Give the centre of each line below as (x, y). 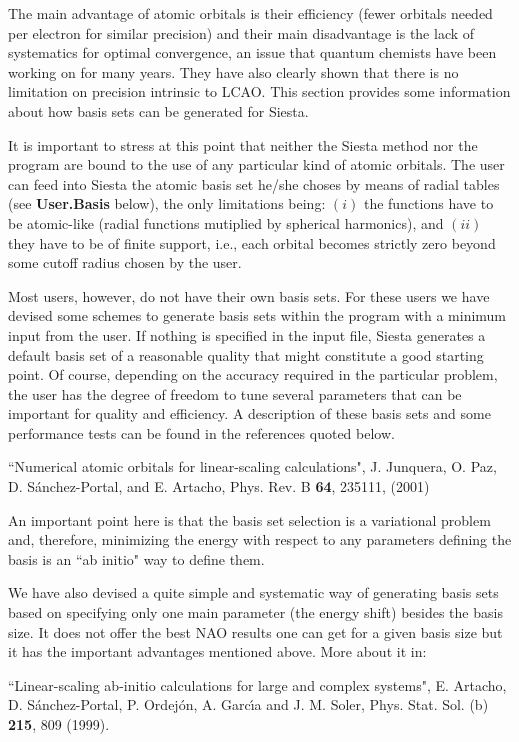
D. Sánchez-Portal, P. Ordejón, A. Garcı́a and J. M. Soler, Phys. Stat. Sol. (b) (248, 704)
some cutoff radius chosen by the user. (125, 262)
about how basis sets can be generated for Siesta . (158, 110)
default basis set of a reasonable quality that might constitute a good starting (246, 354)
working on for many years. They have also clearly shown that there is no (233, 71)
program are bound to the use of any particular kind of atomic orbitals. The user (256, 164)
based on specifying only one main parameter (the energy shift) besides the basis (255, 612)
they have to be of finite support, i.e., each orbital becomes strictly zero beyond (252, 242)
